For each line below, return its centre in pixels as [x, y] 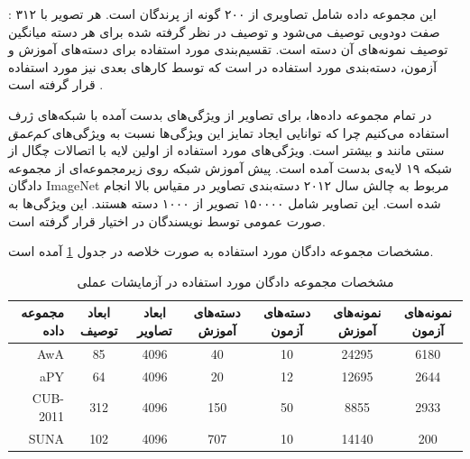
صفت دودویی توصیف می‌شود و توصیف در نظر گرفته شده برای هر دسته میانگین [224, 31]
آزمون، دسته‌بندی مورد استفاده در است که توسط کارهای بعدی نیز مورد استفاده [223, 66]
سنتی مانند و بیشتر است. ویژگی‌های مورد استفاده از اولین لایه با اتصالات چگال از [226, 150]
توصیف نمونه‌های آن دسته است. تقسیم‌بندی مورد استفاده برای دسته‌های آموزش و [228, 49]
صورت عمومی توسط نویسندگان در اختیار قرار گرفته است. [167, 220]
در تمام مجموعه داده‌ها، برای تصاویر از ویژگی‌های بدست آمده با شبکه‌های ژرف [220, 114]
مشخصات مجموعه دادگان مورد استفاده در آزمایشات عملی [235, 281]
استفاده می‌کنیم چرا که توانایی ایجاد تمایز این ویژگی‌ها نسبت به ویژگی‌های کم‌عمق [229, 132]
